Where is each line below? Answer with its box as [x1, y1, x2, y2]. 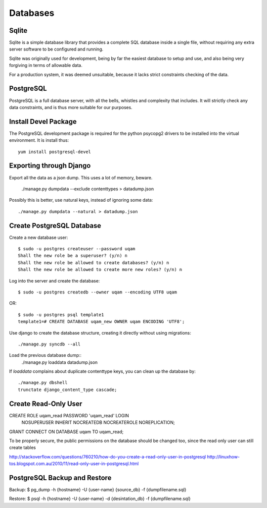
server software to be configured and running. [9, 46, 104, 52]
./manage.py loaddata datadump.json [21, 359, 98, 365]
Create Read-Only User [9, 399, 83, 408]
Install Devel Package [9, 117, 77, 126]
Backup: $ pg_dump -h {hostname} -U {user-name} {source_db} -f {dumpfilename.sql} [9, 487, 186, 493]
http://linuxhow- [207, 453, 240, 459]
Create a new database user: [9, 234, 68, 240]
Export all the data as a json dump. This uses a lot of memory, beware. [9, 174, 153, 180]
